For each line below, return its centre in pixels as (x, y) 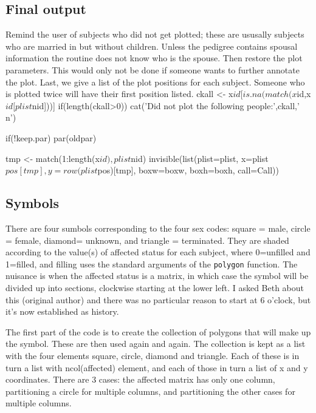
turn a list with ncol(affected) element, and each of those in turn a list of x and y (157, 367)
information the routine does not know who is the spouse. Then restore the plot (154, 58)
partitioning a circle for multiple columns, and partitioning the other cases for (150, 391)
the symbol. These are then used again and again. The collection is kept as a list (156, 344)
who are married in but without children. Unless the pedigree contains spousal (152, 46)
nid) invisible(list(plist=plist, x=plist (200, 158)
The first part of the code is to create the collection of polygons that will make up (158, 331)
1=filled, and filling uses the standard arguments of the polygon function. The (152, 264)
